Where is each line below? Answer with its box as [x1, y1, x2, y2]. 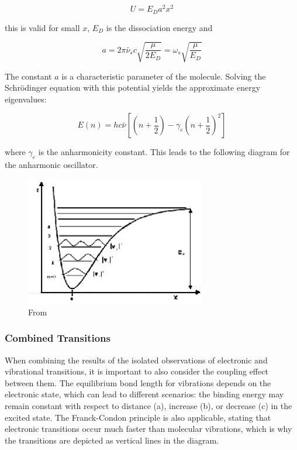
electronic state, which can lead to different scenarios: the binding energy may [5, 388, 284, 400]
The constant [5, 70, 52, 82]
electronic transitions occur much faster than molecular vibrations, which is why [5, 422, 292, 435]
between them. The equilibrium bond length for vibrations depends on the [5, 376, 271, 389]
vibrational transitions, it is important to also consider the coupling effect [5, 365, 268, 377]
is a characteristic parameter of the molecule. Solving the [61, 70, 266, 82]
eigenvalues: [5, 92, 47, 105]
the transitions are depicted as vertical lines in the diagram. [5, 434, 219, 446]
